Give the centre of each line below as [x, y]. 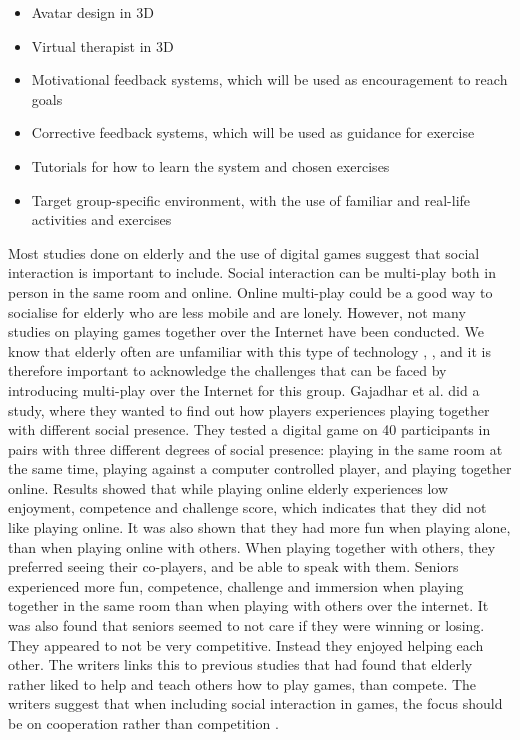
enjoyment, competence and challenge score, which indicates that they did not [247, 507]
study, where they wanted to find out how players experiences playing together [249, 409]
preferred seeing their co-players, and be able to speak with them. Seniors [233, 566]
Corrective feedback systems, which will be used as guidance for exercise [253, 132]
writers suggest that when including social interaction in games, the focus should [255, 703]
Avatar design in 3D [92, 12]
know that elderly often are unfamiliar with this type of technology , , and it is [249, 350]
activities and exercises [101, 219]
